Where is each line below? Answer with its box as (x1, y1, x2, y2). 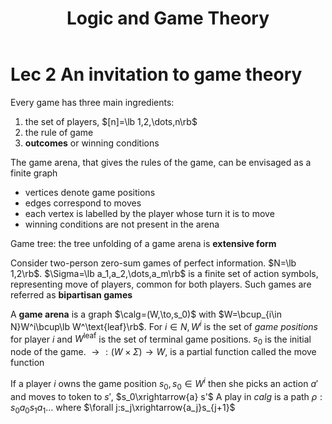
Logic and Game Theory (66, 7, 270, 30)
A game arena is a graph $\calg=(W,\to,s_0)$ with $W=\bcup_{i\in (10, 308, 283, 320)
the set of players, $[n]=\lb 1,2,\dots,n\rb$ (24, 115, 198, 127)
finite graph (10, 167, 58, 179)
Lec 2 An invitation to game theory (10, 63, 303, 86)
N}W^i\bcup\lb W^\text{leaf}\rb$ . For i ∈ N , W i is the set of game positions (10, 318, 318, 332)
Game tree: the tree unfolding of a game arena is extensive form (10, 237, 277, 249)
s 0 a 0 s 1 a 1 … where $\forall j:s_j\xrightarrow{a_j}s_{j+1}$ (10, 401, 236, 416)
